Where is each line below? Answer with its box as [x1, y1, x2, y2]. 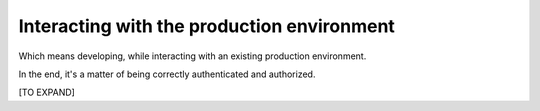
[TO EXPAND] [18, 86, 75, 99]
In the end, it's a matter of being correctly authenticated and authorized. [18, 68, 316, 80]
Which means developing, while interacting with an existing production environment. [18, 50, 367, 62]
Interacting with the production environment [18, 15, 395, 37]
